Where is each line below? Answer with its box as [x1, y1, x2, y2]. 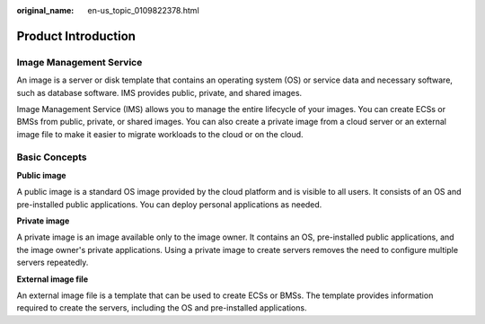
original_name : [16, 5, 75, 15]
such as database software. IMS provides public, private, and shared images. [16, 87, 303, 98]
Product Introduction [16, 28, 137, 44]
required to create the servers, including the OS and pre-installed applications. [16, 302, 307, 313]
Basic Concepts [16, 151, 87, 163]
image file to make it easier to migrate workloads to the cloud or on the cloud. [16, 128, 304, 139]
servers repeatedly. [16, 257, 89, 268]
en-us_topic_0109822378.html [87, 5, 199, 15]
